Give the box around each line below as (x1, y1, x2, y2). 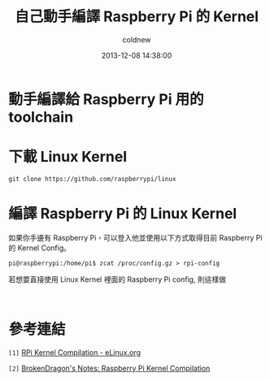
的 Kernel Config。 (8, 243, 72, 253)
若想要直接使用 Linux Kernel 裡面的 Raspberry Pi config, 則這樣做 (8, 274, 226, 284)
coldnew (122, 34, 151, 45)
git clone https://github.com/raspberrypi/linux (8, 175, 176, 183)
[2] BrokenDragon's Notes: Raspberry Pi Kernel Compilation (8, 363, 211, 373)
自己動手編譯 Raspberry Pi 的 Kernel (15, 7, 259, 26)
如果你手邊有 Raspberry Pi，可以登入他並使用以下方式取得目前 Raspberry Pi (8, 232, 263, 242)
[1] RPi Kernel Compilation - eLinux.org (8, 347, 141, 357)
